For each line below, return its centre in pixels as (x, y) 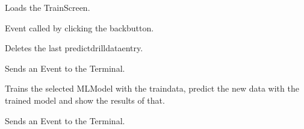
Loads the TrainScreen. (48, 7)
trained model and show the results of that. (85, 100)
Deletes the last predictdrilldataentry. (74, 48)
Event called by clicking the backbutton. (79, 27)
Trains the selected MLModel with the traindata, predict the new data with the (152, 88)
